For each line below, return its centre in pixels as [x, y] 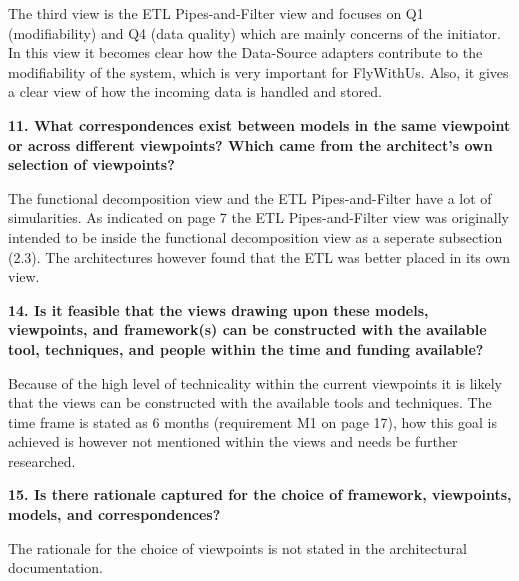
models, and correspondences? [114, 514]
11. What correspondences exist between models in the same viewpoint [259, 124]
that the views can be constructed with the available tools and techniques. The [250, 402]
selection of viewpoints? [91, 164]
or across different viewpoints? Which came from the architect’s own [250, 144]
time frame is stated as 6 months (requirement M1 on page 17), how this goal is [252, 421]
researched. [42, 460]
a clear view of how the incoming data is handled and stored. [195, 91]
